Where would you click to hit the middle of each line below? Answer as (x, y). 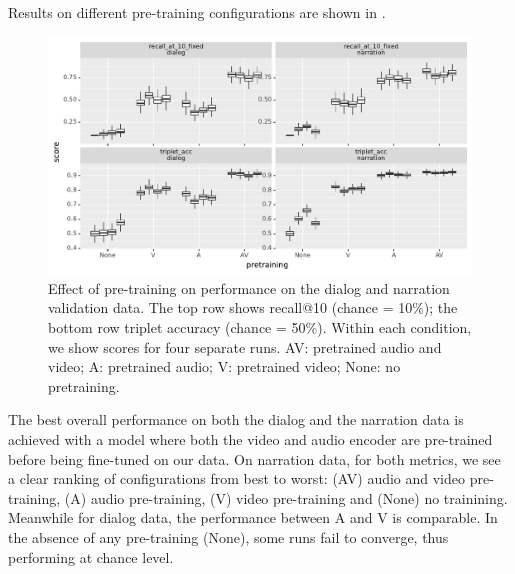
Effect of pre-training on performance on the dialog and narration (249, 287)
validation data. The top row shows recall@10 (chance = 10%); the (253, 307)
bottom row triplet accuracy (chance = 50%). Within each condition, (260, 327)
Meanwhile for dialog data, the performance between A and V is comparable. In (253, 517)
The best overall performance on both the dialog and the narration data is (236, 419)
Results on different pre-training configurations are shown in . (197, 12)
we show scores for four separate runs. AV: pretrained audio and (245, 346)
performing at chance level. (91, 556)
